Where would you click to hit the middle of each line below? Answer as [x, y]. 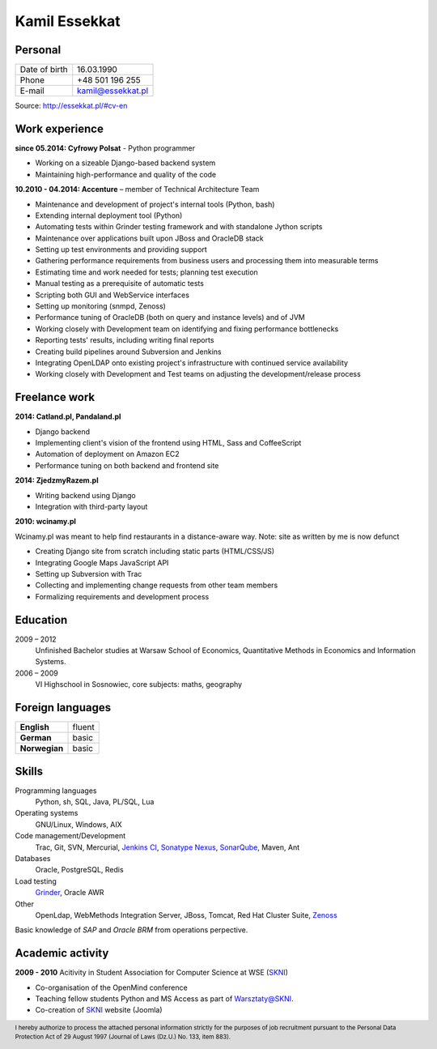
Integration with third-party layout [91, 507]
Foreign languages [63, 708]
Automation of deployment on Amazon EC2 [107, 454]
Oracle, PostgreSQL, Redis [80, 870]
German [36, 738]
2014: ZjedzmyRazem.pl [57, 480]
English [35, 727]
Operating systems [47, 813]
